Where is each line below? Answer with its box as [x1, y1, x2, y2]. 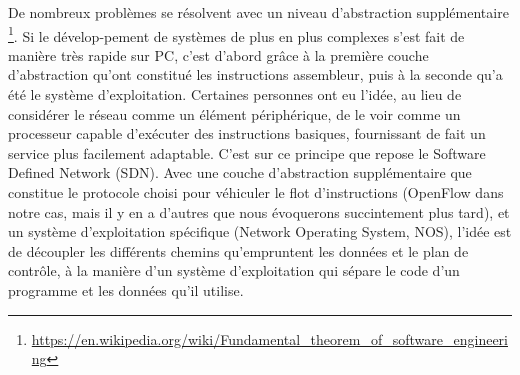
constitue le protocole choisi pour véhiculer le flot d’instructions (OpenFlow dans [8, 182, 504, 202]
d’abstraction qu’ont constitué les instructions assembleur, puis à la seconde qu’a [8, 64, 503, 85]
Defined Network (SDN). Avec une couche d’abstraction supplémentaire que [8, 162, 472, 183]
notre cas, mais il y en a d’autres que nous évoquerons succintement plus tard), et [8, 201, 510, 222]
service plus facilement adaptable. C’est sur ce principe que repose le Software [8, 142, 486, 163]
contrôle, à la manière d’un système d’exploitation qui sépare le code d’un [8, 260, 460, 281]
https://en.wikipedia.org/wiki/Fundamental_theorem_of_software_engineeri [31, 328, 508, 349]
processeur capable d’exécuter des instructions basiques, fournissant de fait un [8, 123, 486, 144]
